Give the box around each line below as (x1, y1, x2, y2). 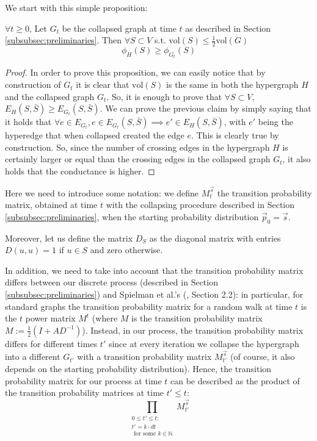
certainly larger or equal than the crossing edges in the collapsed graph (5, 152, 271, 165)
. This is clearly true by (191, 129, 279, 142)
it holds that (5, 115, 52, 128)
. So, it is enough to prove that (106, 90, 222, 102)
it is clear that (76, 78, 129, 91)
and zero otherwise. (90, 243, 163, 256)
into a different (5, 350, 60, 363)
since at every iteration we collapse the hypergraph (108, 337, 299, 350)
